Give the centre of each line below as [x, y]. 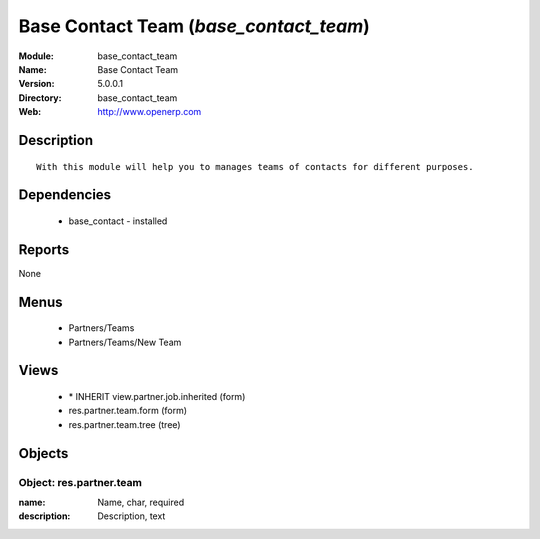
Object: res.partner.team [80, 482]
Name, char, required [141, 502]
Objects [43, 453]
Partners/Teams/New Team [125, 342]
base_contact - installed [118, 221]
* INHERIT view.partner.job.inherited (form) [157, 397]
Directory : [40, 97]
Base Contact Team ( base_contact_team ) [194, 26]
